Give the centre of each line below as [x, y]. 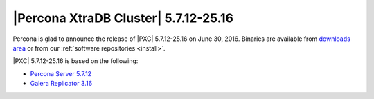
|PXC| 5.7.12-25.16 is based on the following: [75, 61]
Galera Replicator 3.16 [61, 84]
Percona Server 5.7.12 [61, 73]
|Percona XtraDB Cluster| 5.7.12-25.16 [123, 18]
